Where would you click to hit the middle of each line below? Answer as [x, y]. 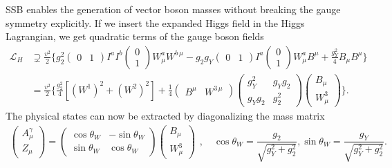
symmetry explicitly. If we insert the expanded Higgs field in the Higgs [155, 22]
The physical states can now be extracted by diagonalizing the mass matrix [165, 116]
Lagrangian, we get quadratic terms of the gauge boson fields [135, 36]
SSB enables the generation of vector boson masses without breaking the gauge [173, 9]
